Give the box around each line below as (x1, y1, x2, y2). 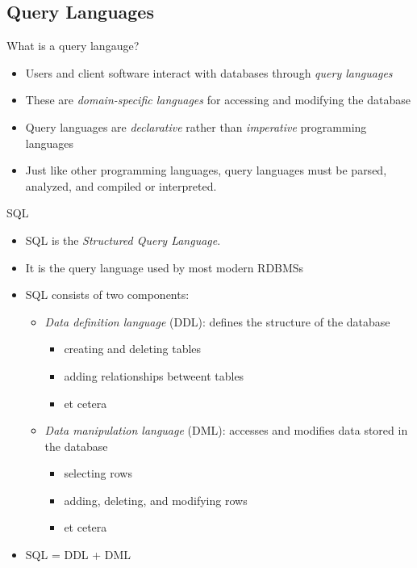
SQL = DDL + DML (25, 546, 131, 563)
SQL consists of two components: (25, 286, 190, 303)
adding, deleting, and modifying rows (64, 491, 248, 508)
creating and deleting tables (64, 340, 202, 357)
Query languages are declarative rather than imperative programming (25, 118, 367, 135)
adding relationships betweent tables (64, 367, 244, 384)
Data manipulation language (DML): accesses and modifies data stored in (44, 422, 408, 439)
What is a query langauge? (6, 37, 140, 54)
